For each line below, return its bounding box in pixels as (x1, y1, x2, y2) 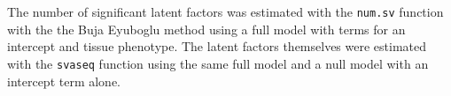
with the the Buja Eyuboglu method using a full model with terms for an (7, 19, 406, 38)
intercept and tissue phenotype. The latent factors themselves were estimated (7, 37, 427, 55)
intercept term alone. (7, 71, 121, 90)
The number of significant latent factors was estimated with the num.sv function (7, 3, 444, 20)
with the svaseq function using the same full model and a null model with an (7, 54, 429, 72)
